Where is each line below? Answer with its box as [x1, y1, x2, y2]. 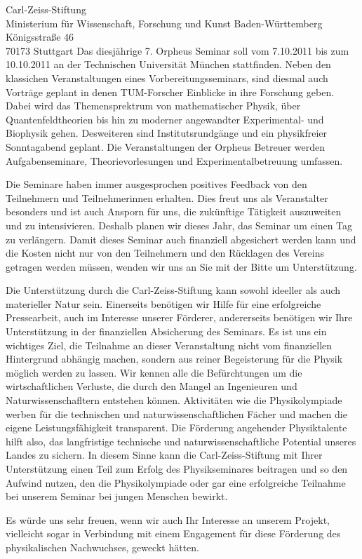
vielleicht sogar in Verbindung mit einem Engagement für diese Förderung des [6, 526, 341, 541]
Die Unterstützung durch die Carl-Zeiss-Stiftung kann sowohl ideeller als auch [6, 283, 341, 297]
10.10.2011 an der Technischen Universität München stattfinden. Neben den [6, 57, 331, 72]
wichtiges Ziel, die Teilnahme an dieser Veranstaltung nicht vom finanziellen [6, 337, 333, 352]
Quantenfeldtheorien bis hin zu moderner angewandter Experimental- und [6, 112, 324, 126]
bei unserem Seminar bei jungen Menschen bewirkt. [6, 489, 228, 504]
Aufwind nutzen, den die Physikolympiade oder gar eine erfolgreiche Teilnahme [6, 475, 346, 490]
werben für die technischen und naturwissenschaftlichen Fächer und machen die [6, 406, 347, 421]
